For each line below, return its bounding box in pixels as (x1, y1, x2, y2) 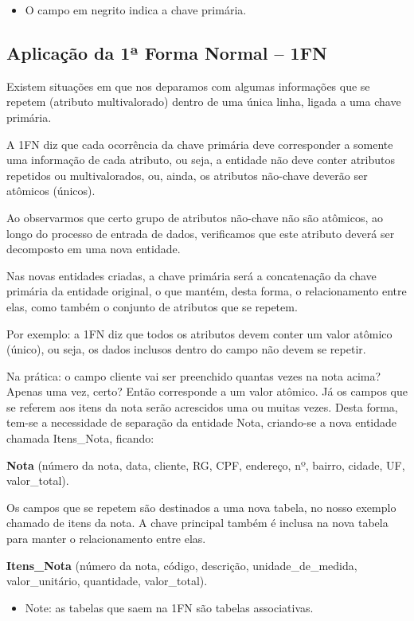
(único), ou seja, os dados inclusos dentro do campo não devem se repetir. (6, 341, 366, 357)
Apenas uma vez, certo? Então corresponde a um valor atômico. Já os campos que (6, 383, 408, 400)
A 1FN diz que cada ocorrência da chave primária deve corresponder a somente (6, 135, 393, 152)
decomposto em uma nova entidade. (6, 240, 181, 257)
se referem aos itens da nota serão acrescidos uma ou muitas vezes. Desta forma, (6, 398, 398, 415)
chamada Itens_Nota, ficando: (6, 430, 154, 447)
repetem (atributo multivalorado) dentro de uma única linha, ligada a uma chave (6, 93, 401, 110)
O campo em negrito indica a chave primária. (25, 2, 247, 18)
